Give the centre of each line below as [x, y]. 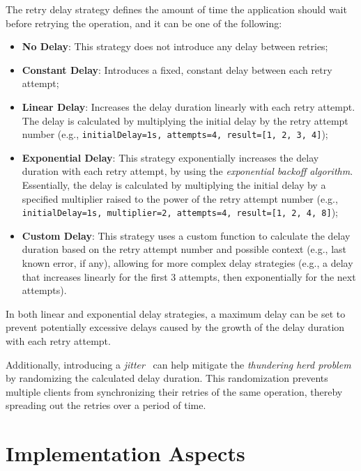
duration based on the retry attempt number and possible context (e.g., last [184, 249]
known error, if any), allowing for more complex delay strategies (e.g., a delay [187, 263]
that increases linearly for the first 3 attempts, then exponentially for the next [189, 276]
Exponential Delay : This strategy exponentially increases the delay [170, 157]
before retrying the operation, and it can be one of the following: [144, 23]
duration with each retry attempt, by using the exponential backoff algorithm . [187, 171]
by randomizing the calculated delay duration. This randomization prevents [167, 378]
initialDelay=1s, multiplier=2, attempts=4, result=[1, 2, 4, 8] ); [180, 212]
